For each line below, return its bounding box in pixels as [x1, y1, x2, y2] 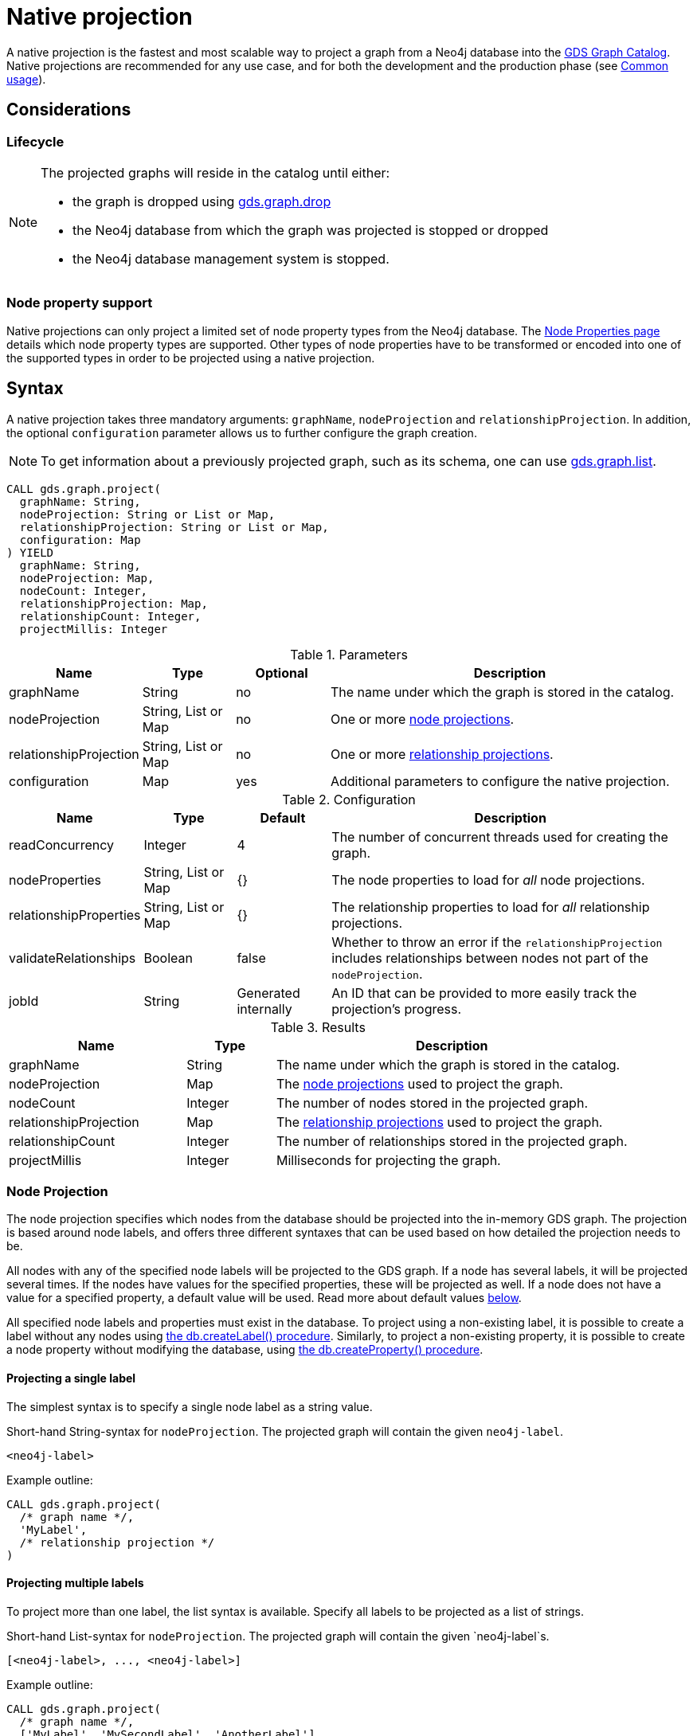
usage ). [6, 72, 46, 86]
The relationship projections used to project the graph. [276, 1113, 603, 1130]
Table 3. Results [270, 1019, 366, 1035]
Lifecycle [6, 133, 65, 150]
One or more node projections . [330, 710, 515, 727]
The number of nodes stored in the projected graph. [276, 1094, 588, 1111]
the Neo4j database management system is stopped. [72, 250, 390, 267]
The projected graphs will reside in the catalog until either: [41, 164, 390, 181]
